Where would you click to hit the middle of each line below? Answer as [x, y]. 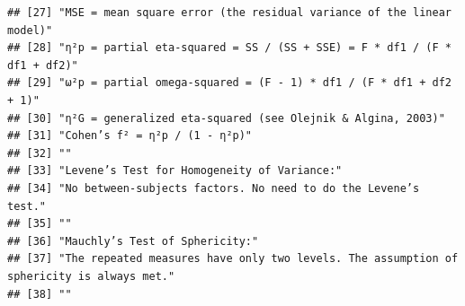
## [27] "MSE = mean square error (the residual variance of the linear [229, 13]
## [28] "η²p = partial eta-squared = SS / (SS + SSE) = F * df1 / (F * [229, 48]
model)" [30, 30]
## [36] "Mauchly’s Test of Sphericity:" [133, 241]
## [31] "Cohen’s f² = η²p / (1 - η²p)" [130, 136]
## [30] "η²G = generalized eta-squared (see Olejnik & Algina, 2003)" [226, 118]
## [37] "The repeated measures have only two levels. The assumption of [233, 259]
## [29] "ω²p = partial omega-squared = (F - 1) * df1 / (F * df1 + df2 [229, 83]
